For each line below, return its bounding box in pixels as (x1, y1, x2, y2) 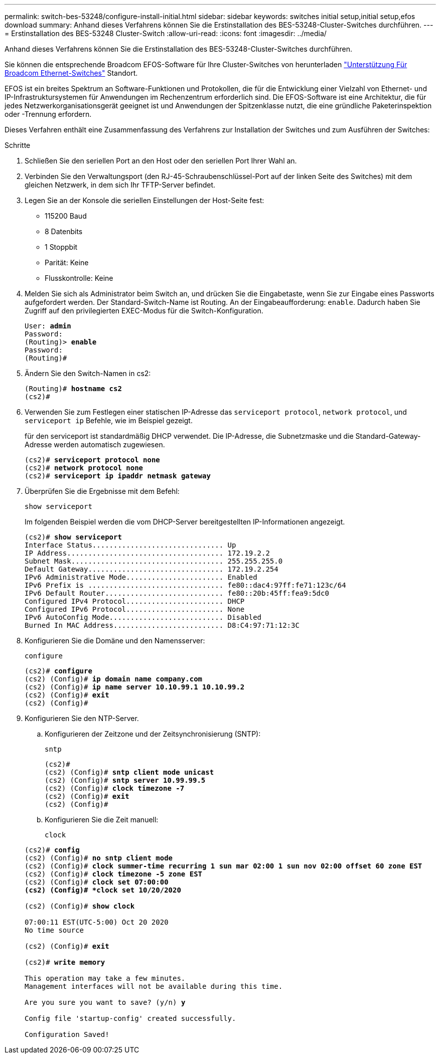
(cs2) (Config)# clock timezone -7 (45, 784, 185, 792)
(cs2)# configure (25, 667, 92, 675)
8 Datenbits (45, 227, 83, 236)
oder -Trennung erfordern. (5, 110, 92, 118)
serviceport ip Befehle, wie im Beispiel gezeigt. (25, 416, 193, 425)
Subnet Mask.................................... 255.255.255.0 (25, 557, 283, 565)
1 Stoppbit (45, 243, 78, 251)
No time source (25, 926, 84, 934)
